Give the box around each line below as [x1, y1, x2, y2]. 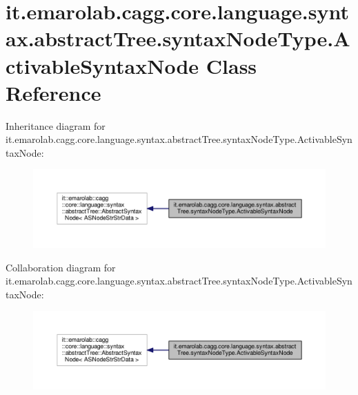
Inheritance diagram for [6, 118, 106, 133]
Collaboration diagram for [6, 260, 116, 274]
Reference [6, 78, 101, 106]
